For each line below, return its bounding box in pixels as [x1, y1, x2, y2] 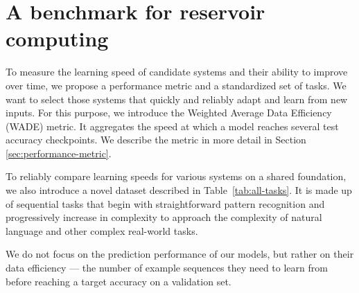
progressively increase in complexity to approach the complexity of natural [6, 210, 322, 224]
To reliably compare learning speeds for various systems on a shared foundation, [6, 169, 347, 184]
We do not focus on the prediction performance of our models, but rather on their [6, 247, 354, 261]
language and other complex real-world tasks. [6, 223, 198, 238]
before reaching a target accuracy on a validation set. [6, 274, 231, 288]
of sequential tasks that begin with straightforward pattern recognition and [6, 196, 325, 211]
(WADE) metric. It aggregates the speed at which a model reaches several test [6, 118, 339, 133]
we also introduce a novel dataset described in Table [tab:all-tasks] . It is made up [6, 183, 352, 197]
